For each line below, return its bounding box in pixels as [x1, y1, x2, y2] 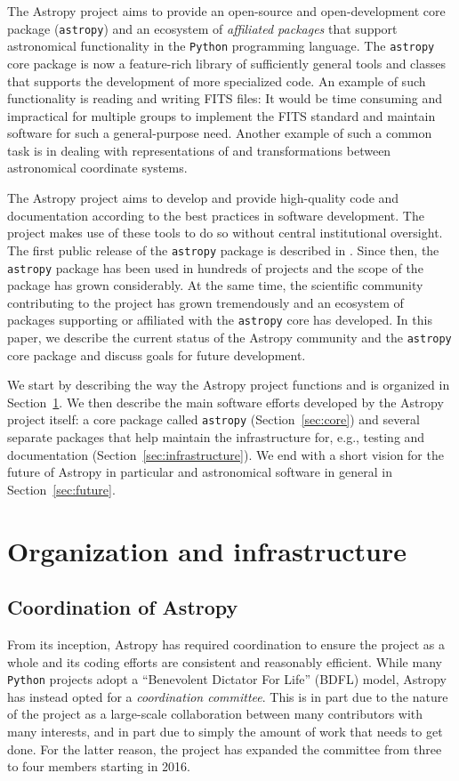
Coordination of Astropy [7, 593, 238, 621]
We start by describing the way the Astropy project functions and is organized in [7, 375, 450, 394]
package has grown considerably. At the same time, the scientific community [7, 276, 423, 294]
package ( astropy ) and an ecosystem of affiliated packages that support [7, 19, 398, 37]
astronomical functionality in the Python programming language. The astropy [7, 36, 435, 55]
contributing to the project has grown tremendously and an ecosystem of [7, 293, 404, 311]
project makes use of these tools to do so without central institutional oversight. [7, 223, 443, 242]
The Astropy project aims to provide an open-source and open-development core [7, 2, 446, 20]
